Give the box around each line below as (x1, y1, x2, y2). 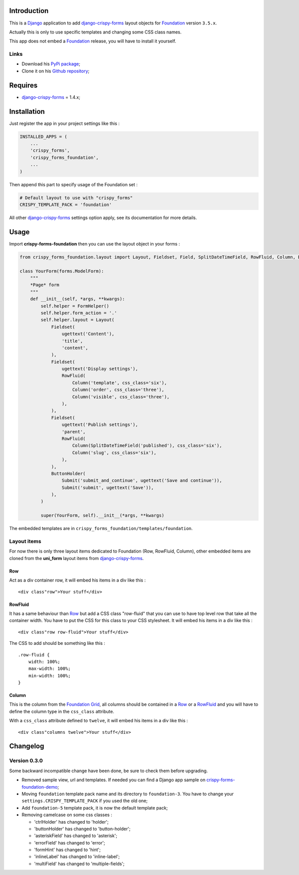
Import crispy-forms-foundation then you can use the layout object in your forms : (9, 241, 180, 247)
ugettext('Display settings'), (61, 366, 138, 372)
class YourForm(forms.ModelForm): (19, 268, 104, 274)
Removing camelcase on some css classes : (21, 812, 112, 818)
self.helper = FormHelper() (40, 303, 110, 309)
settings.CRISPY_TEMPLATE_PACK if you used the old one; (21, 798, 148, 804)
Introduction (9, 6, 49, 15)
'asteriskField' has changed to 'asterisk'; (34, 833, 118, 839)
